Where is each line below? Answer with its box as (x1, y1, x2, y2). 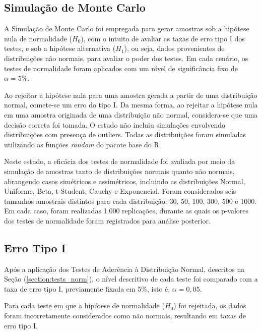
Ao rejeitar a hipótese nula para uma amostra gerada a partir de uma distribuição (4, 89, 257, 100)
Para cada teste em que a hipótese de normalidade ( (4, 300, 165, 311)
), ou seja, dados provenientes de (124, 43, 225, 53)
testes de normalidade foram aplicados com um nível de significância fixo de (4, 63, 238, 73)
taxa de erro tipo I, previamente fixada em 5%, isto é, (4, 283, 170, 294)
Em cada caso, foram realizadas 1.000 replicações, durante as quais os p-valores (4, 205, 249, 216)
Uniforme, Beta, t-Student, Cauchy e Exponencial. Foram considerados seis (4, 186, 236, 196)
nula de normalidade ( (4, 33, 73, 43)
